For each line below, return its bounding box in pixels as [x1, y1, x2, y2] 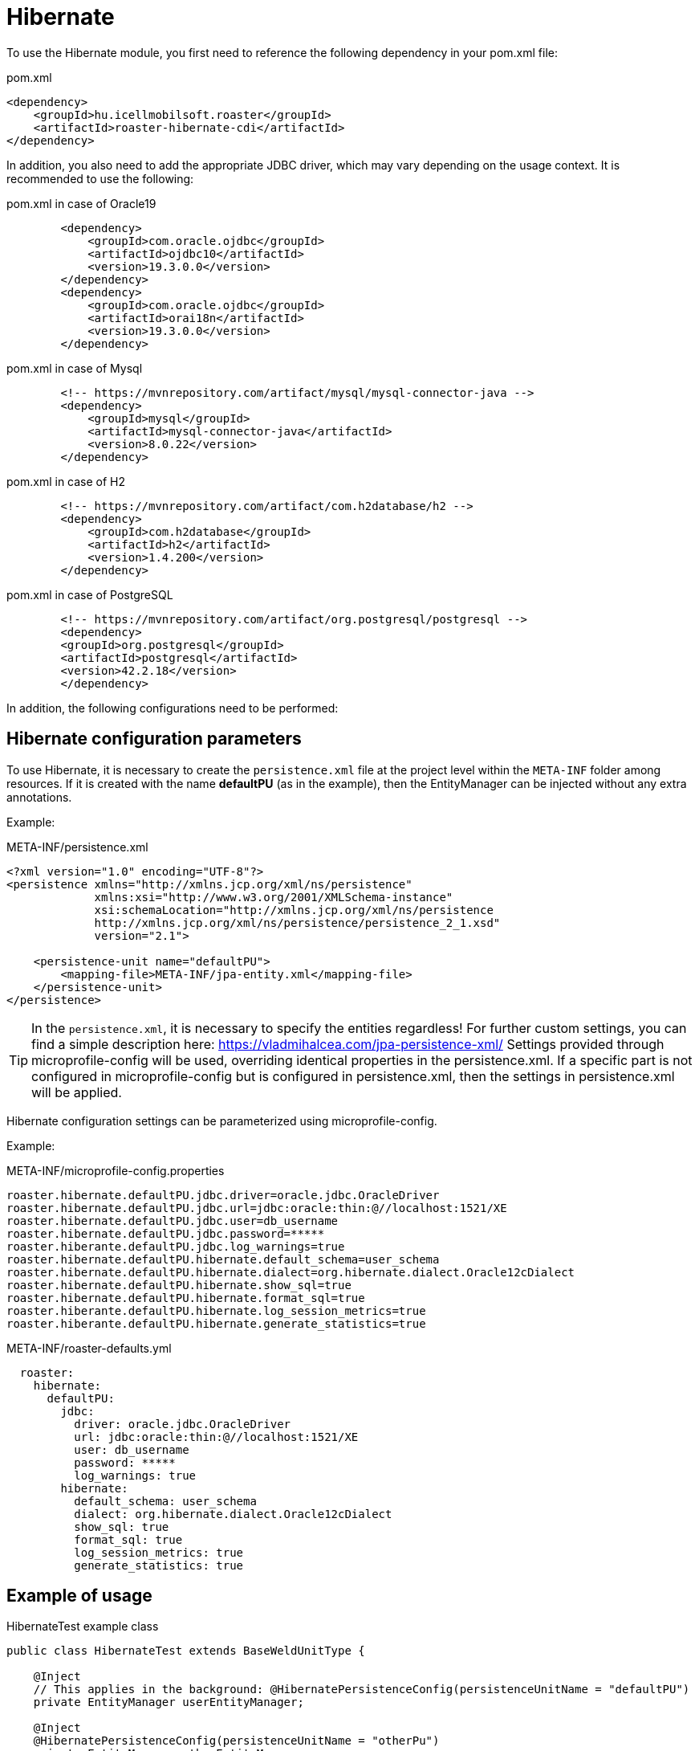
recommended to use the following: [6, 171, 194, 186]
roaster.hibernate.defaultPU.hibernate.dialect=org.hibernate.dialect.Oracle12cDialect [6, 1265, 575, 1279]
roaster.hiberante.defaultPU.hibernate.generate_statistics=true [6, 1316, 426, 1330]
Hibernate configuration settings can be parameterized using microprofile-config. [6, 1113, 437, 1128]
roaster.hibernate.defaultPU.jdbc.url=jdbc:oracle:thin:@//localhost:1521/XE [6, 1201, 507, 1214]
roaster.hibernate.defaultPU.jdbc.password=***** [6, 1227, 325, 1240]
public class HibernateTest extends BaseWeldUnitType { [6, 1644, 365, 1658]
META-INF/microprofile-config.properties [6, 1163, 225, 1178]
